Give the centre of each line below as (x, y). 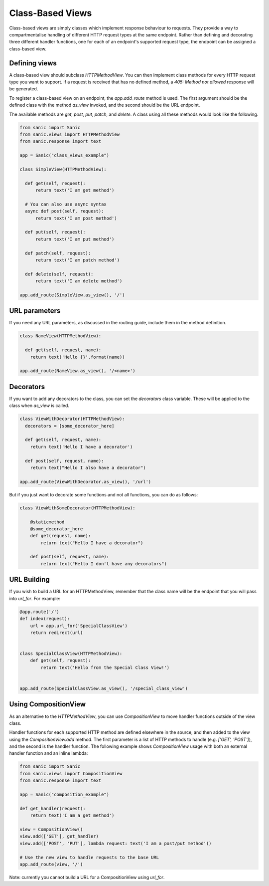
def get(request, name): (61, 536)
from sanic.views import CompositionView (71, 774)
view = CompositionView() (51, 829)
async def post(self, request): (65, 211)
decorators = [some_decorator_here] (70, 426)
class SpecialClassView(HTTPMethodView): (71, 654)
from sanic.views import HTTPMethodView (69, 134)
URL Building (29, 579)
